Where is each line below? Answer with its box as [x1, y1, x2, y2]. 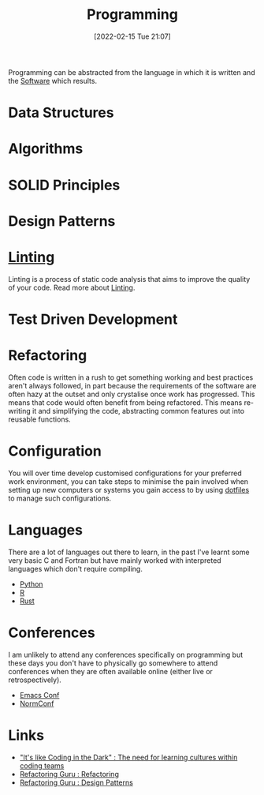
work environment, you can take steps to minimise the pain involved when [8, 476, 249, 486]
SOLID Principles [8, 176, 121, 194]
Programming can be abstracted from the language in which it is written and [8, 67, 255, 77]
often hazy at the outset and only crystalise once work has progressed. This [8, 389, 255, 399]
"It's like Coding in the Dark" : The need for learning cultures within [19, 752, 238, 762]
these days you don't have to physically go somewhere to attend [8, 658, 218, 668]
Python [19, 579, 43, 589]
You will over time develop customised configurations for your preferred [8, 468, 242, 478]
